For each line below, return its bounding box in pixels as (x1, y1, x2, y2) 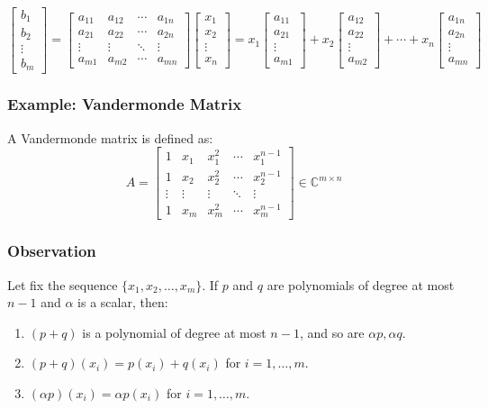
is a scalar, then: (77, 293, 168, 312)
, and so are (299, 323, 365, 341)
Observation (7, 240, 96, 262)
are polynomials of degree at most (267, 275, 455, 294)
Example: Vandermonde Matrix (7, 93, 242, 115)
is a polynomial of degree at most (82, 323, 267, 341)
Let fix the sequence (7, 275, 118, 294)
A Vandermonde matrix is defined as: (7, 128, 213, 147)
